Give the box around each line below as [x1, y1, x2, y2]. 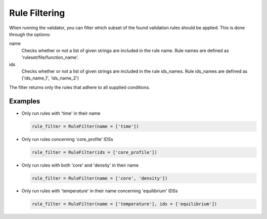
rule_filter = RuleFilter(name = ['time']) [32, 124, 139, 129]
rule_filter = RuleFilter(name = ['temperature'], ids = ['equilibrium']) [32, 201, 218, 207]
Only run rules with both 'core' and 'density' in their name [21, 162, 139, 168]
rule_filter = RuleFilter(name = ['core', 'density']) [32, 175, 168, 181]
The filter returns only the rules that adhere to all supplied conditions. [9, 84, 150, 90]
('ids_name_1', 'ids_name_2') [21, 75, 79, 81]
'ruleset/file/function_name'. [21, 54, 79, 60]
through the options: [9, 31, 51, 37]
